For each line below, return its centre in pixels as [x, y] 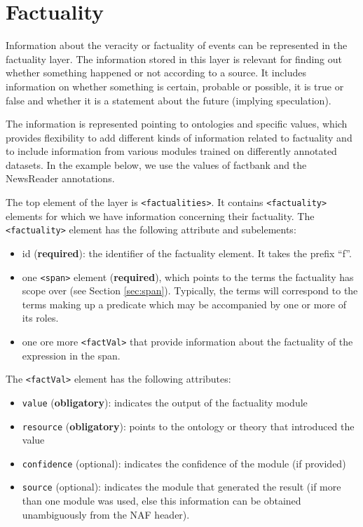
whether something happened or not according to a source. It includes [156, 73]
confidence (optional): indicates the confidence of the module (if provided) [184, 463]
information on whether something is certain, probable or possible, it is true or [175, 86]
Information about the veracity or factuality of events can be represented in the [177, 45]
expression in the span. [71, 355]
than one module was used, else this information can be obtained [162, 501]
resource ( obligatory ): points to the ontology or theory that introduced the [188, 426]
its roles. [40, 318]
